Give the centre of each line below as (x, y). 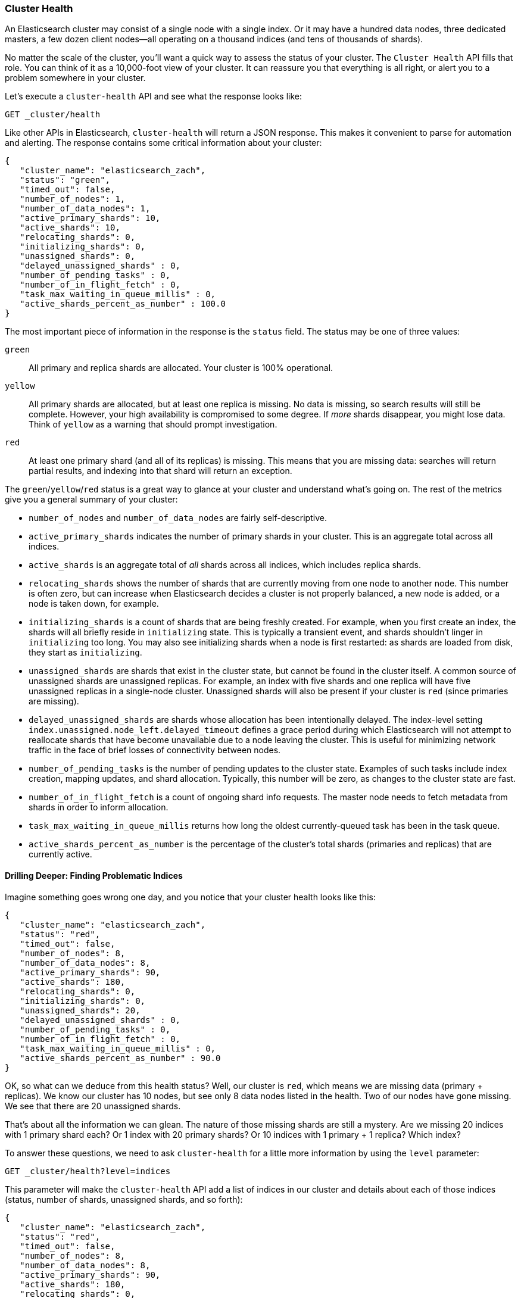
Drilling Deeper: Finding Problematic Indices (94, 875)
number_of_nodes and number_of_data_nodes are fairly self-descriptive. (178, 518)
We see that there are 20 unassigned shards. (93, 1106)
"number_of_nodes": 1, (73, 199)
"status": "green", (65, 180)
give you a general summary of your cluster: (91, 500)
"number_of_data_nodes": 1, (85, 209)
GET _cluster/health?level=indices (88, 1171)
